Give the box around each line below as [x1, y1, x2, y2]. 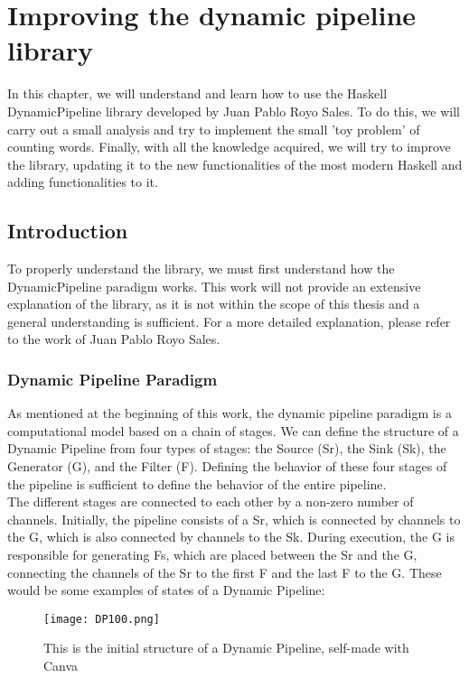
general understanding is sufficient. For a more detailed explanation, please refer [7, 311, 451, 330]
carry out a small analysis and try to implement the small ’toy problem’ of [7, 119, 420, 138]
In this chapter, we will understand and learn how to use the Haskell [7, 84, 388, 103]
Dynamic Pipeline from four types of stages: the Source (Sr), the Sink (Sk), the [7, 439, 446, 458]
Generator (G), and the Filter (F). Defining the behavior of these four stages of [7, 457, 447, 476]
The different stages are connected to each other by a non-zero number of [7, 492, 414, 511]
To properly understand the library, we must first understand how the [7, 259, 395, 278]
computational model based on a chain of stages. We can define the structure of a [7, 421, 459, 440]
